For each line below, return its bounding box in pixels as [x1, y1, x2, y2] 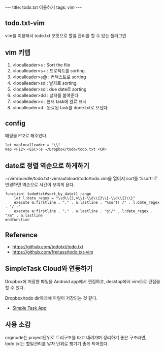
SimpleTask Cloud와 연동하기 [5, 264, 93, 273]
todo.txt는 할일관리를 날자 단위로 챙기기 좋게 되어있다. [5, 341, 109, 347]
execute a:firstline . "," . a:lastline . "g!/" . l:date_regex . [14, 209, 153, 214]
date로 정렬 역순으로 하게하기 [5, 161, 90, 170]
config [5, 119, 26, 128]
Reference [5, 230, 38, 239]
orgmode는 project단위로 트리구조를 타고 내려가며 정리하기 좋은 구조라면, [5, 334, 147, 340]
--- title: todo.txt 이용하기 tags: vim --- [5, 4, 82, 10]
